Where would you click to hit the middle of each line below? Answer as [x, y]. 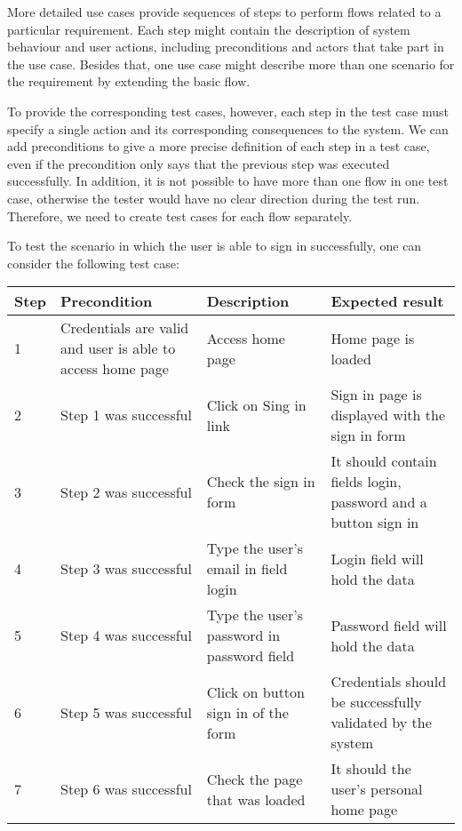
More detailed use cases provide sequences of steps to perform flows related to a [224, 12]
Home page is [373, 338]
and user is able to [118, 348]
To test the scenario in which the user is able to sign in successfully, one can [215, 246]
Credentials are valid [125, 328]
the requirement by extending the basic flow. [129, 81]
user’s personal [377, 789]
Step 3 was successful [126, 569]
